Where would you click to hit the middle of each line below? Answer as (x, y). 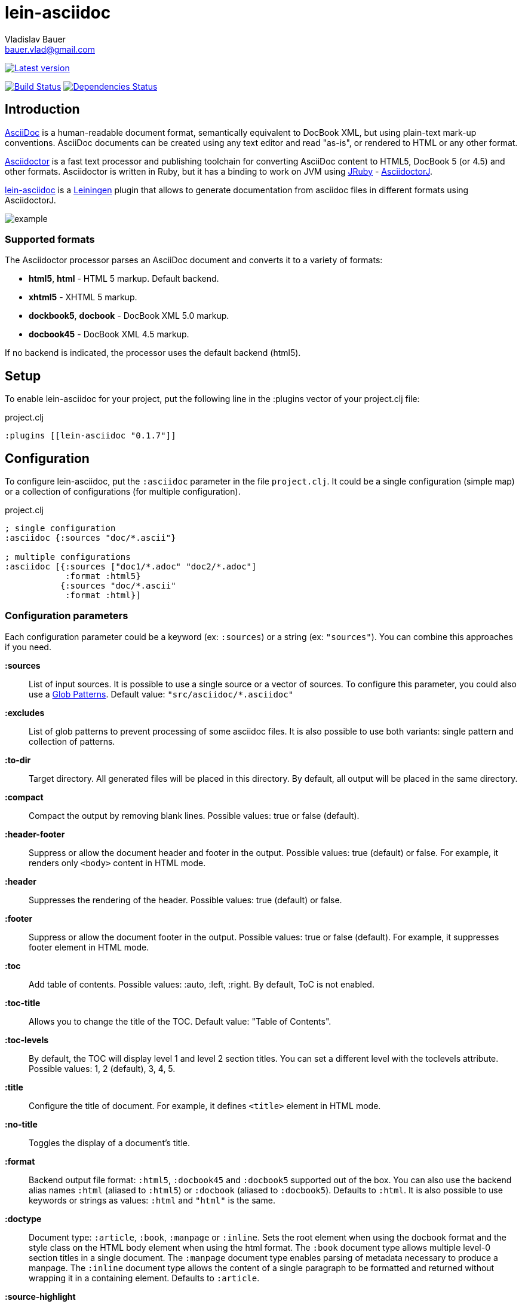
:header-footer (35, 834)
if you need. (28, 647)
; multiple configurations (68, 557)
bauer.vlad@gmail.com (50, 49)
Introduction (42, 109)
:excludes (25, 712)
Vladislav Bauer (35, 39)
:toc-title (23, 1003)
